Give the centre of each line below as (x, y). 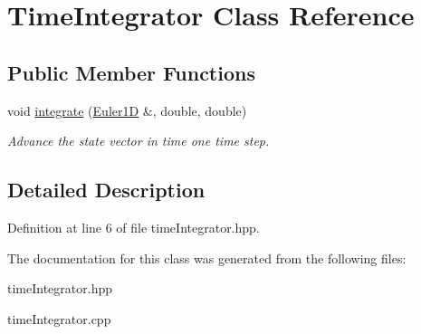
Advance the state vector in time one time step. (139, 141)
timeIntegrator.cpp (59, 318)
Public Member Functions (131, 72)
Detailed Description (106, 190)
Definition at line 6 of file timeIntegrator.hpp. (134, 227)
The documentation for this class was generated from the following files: (207, 258)
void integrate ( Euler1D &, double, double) (127, 110)
